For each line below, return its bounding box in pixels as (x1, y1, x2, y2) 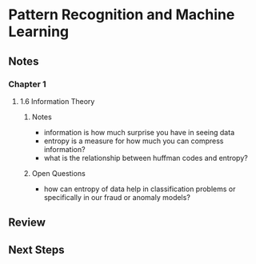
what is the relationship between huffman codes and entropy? (43, 153, 248, 162)
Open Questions (31, 168, 86, 178)
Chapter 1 (8, 78, 46, 90)
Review (8, 216, 46, 230)
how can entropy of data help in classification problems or (43, 184, 236, 194)
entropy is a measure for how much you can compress (43, 136, 224, 146)
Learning (8, 22, 70, 41)
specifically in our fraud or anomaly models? (43, 192, 190, 202)
